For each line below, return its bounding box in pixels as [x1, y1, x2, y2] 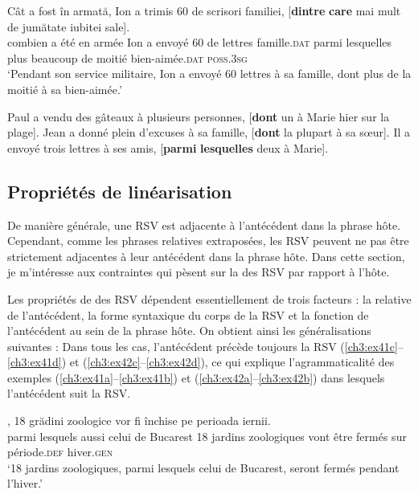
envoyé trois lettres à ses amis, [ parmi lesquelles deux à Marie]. [7, 139, 329, 156]
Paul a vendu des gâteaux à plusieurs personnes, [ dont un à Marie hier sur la [7, 108, 390, 125]
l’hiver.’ [7, 475, 43, 492]
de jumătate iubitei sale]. [7, 18, 130, 35]
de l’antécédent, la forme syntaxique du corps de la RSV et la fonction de [7, 306, 369, 323]
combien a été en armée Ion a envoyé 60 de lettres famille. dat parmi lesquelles [7, 34, 392, 51]
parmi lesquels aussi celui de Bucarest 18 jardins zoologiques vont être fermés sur [7, 427, 407, 444]
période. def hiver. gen [7, 443, 113, 460]
